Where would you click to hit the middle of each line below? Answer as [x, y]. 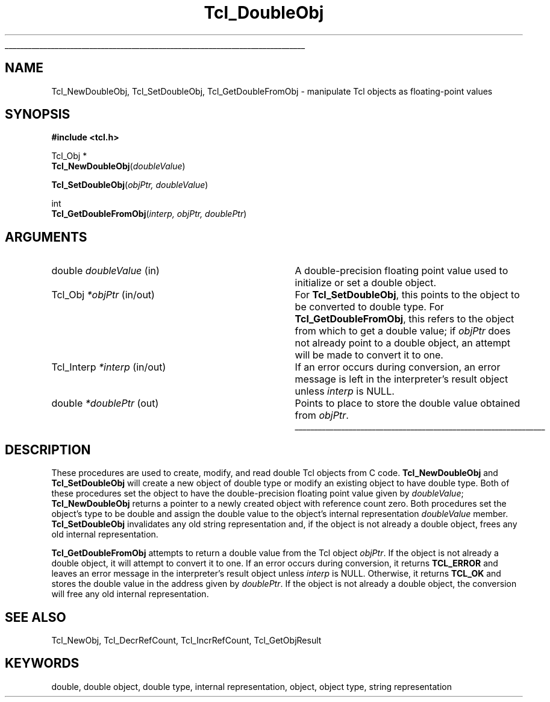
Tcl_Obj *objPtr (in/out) [103, 295]
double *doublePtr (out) [105, 403]
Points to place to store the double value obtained [408, 403]
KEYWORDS [42, 663]
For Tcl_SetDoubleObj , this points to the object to [407, 295]
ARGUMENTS [46, 237]
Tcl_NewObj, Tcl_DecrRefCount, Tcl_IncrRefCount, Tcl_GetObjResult [186, 640]
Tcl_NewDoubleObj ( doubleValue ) [118, 166]
